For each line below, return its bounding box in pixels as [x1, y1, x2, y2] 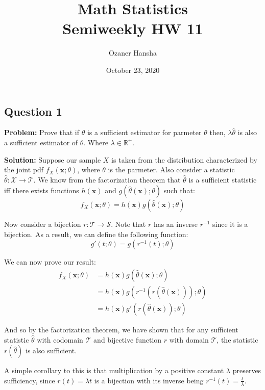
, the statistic [216, 334, 258, 345]
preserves [232, 365, 261, 376]
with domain [169, 334, 209, 345]
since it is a [212, 219, 248, 229]
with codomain [37, 334, 83, 345]
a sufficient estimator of [4, 137, 78, 147]
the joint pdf [4, 164, 44, 175]
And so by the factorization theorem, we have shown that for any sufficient [4, 324, 238, 335]
